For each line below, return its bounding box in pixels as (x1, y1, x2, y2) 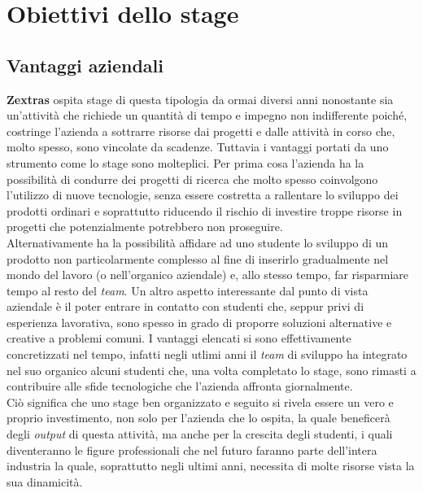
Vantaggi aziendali (7, 52, 164, 77)
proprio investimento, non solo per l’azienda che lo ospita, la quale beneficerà (7, 409, 390, 426)
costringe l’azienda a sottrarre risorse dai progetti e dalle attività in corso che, (7, 122, 395, 139)
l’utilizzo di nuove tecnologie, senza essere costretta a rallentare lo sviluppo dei (7, 186, 399, 203)
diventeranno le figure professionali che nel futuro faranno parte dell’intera (7, 441, 377, 458)
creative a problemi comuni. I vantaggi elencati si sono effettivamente (7, 329, 351, 347)
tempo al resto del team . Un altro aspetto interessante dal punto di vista (7, 281, 368, 299)
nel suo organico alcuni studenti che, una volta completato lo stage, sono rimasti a (7, 361, 416, 378)
